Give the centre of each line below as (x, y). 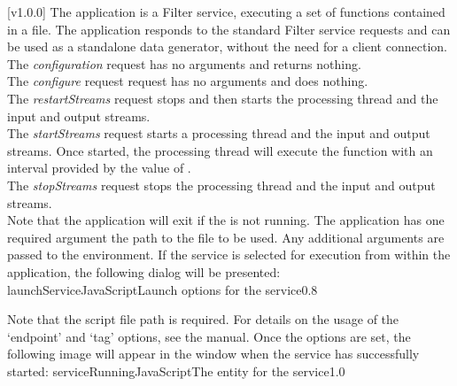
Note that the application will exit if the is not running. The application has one (226, 220)
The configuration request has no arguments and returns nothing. (184, 63)
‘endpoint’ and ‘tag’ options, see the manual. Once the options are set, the (209, 336)
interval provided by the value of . (99, 168)
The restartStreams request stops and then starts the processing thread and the (223, 98)
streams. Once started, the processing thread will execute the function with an (220, 150)
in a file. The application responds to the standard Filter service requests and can (229, 29)
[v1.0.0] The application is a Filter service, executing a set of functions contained (226, 12)
